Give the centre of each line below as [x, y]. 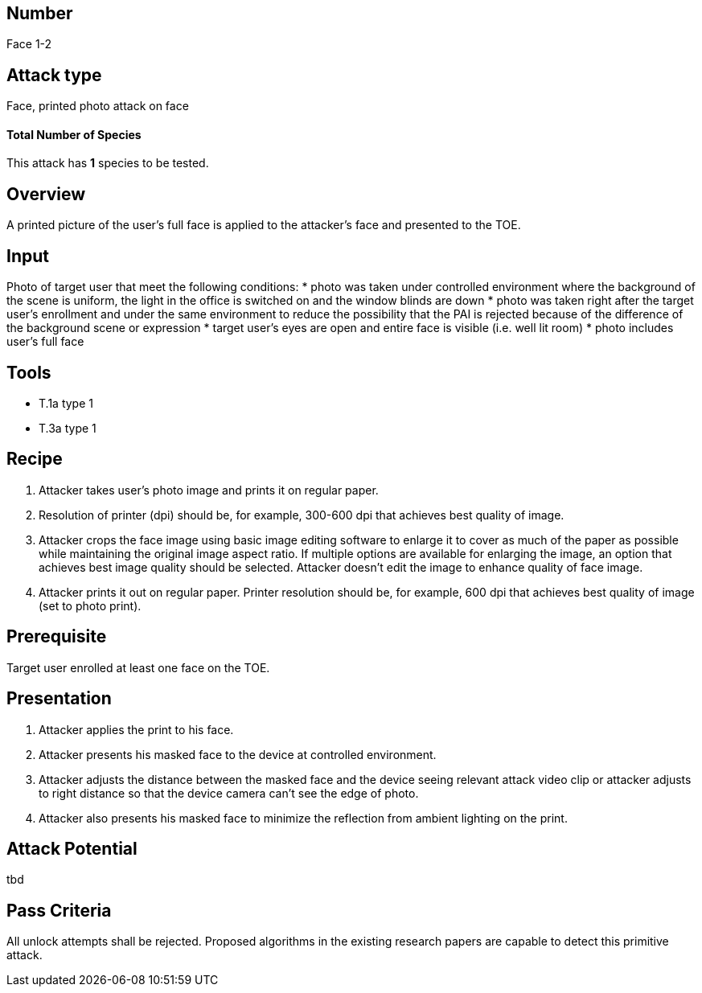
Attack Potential [72, 848]
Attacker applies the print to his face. [136, 729]
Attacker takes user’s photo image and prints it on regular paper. [209, 490]
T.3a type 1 [68, 429]
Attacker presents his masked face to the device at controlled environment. [238, 754]
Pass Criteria [59, 910]
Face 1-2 [29, 44]
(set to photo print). [90, 605]
